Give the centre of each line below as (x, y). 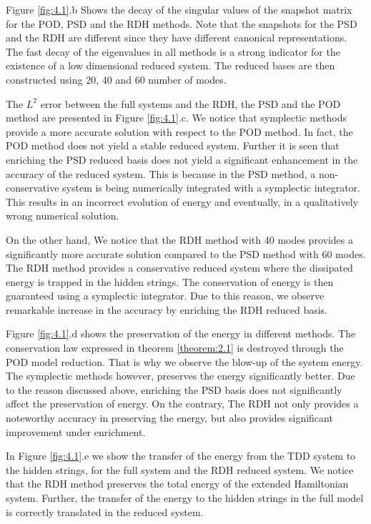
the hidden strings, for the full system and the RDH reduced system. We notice (180, 469)
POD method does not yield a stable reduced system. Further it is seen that (173, 145)
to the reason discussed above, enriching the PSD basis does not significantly (174, 389)
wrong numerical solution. (63, 216)
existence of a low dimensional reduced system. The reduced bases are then (170, 65)
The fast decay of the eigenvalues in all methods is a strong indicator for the (173, 51)
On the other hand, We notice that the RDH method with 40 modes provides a (179, 239)
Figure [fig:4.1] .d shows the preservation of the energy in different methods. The (181, 333)
